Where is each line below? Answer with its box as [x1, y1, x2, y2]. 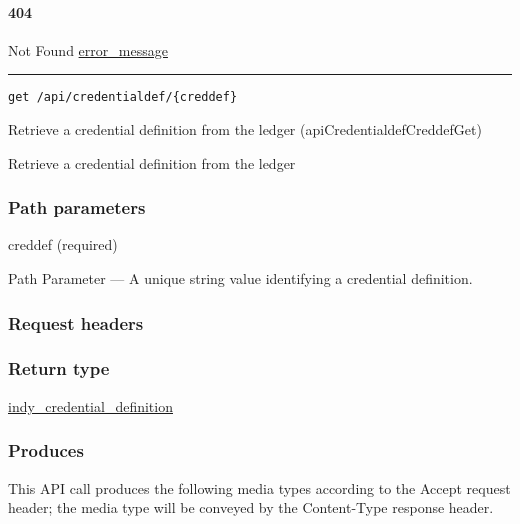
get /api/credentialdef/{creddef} [8, 90, 238, 105]
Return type [8, 356, 110, 381]
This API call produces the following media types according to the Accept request [8, 477, 511, 498]
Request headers [8, 310, 144, 335]
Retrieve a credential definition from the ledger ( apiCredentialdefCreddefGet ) [8, 119, 482, 140]
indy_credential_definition [8, 395, 173, 416]
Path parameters [8, 195, 146, 220]
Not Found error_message [8, 39, 168, 60]
